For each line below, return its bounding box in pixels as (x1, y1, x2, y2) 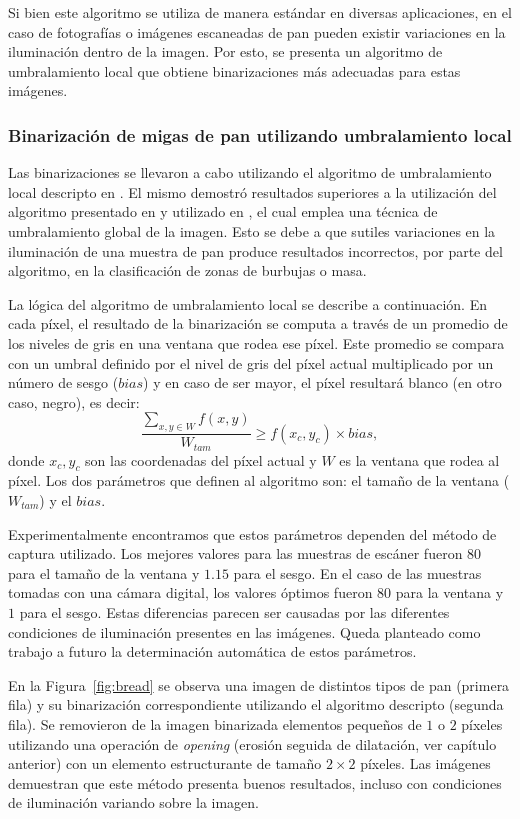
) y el (39, 489, 72, 510)
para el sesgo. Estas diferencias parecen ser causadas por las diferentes (19, 601, 450, 622)
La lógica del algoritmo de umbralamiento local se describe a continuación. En (8, 293, 487, 314)
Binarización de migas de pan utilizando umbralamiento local (8, 122, 512, 147)
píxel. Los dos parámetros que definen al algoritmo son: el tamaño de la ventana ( (8, 470, 510, 491)
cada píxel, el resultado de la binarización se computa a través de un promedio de (8, 313, 508, 334)
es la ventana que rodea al (339, 449, 500, 470)
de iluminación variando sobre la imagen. (8, 792, 260, 813)
